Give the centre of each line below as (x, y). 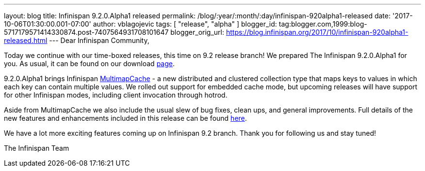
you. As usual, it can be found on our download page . (89, 64)
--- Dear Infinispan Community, (99, 40)
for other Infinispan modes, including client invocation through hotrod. (116, 95)
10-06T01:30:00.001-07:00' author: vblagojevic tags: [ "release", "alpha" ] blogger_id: (140, 24)
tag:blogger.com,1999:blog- (323, 24)
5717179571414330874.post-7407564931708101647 (86, 32)
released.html (26, 40)
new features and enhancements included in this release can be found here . (125, 118)
